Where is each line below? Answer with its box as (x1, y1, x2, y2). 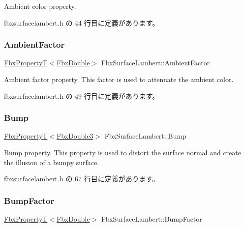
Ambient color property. (4, 1, 76, 11)
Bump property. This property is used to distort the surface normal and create (4, 147, 241, 157)
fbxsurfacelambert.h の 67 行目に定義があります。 (4, 173, 159, 184)
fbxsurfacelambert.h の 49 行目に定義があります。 (4, 90, 159, 101)
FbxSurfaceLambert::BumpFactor (101, 214, 202, 224)
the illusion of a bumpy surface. (4, 157, 99, 167)
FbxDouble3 (57, 131, 93, 141)
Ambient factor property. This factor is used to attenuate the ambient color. (4, 74, 234, 84)
